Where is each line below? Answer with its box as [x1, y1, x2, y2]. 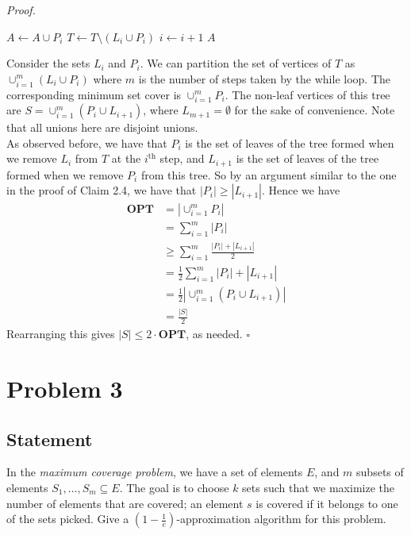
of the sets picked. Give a [6, 510, 129, 527]
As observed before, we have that [6, 134, 167, 151]
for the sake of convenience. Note [234, 102, 395, 118]
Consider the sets [6, 55, 90, 71]
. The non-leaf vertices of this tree [225, 86, 390, 102]
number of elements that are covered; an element [6, 495, 244, 511]
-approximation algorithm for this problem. [176, 510, 386, 527]
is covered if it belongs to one [255, 495, 398, 511]
